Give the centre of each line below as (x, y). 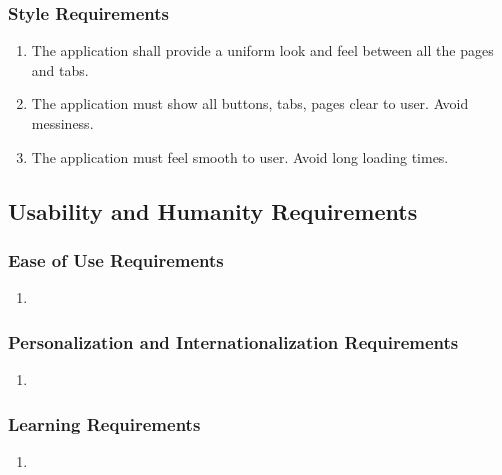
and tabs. (60, 69)
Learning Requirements (104, 423)
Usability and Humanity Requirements (213, 210)
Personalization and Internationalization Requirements (233, 341)
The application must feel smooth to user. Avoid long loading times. (240, 156)
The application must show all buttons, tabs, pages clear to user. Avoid (250, 103)
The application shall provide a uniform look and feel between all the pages (262, 50)
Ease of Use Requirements (116, 259)
